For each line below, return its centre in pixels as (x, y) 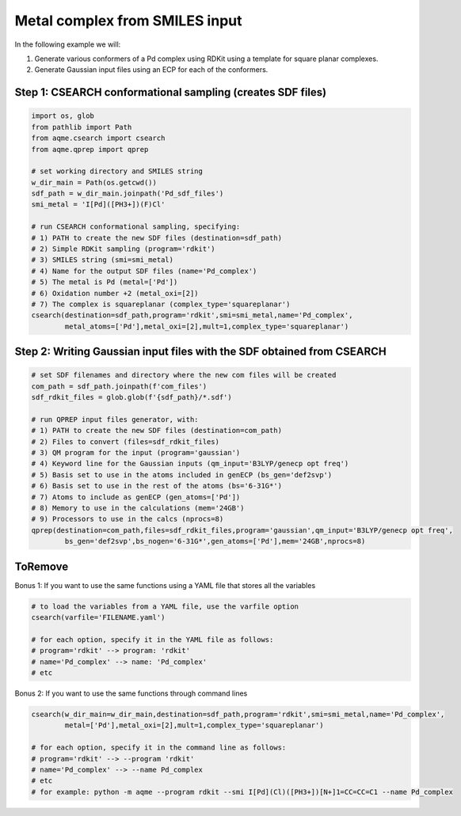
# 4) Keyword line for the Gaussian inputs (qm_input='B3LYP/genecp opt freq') (190, 464)
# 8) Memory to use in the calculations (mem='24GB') (138, 508)
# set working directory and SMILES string (117, 171)
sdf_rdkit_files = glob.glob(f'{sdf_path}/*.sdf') (132, 397)
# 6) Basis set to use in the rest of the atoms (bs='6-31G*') (157, 486)
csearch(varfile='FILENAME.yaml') (98, 618)
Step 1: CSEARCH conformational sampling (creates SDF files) (171, 92)
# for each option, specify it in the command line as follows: (159, 748)
